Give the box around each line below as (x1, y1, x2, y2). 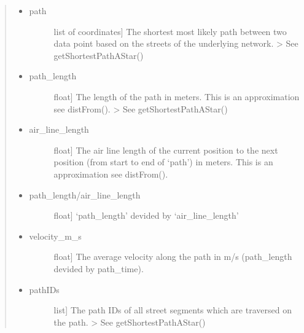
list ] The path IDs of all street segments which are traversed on (53, 304, 292, 316)
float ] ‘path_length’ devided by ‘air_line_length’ (53, 209, 239, 222)
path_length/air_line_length (29, 188, 141, 201)
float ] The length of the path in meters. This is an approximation (53, 90, 300, 103)
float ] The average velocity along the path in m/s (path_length (53, 250, 292, 263)
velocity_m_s (29, 229, 82, 242)
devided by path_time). (53, 262, 144, 275)
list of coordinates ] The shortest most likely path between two (53, 25, 287, 37)
